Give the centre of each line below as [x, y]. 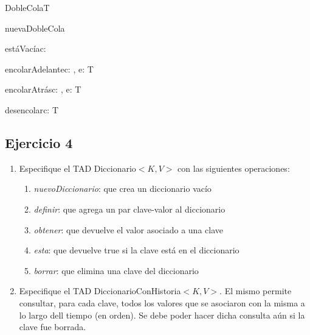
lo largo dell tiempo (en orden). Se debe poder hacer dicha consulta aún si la [162, 315]
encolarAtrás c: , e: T [43, 89]
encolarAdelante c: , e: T [49, 69]
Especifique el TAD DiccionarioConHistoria [100, 291]
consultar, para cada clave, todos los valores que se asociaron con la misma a [162, 302]
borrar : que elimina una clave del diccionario [116, 270]
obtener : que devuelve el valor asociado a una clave [128, 229]
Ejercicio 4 [39, 142]
